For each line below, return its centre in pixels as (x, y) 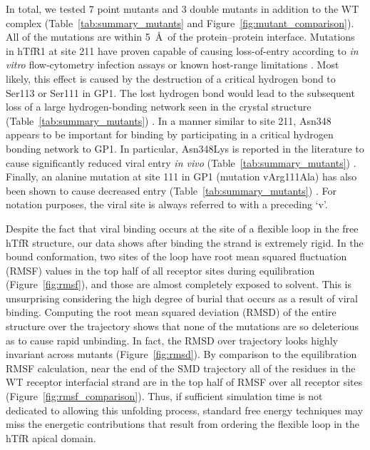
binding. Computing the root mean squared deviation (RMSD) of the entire (171, 312)
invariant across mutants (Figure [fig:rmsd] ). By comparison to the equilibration (181, 354)
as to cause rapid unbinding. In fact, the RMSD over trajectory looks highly (172, 340)
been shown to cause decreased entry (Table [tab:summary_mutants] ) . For (171, 190)
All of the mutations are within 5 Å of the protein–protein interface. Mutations (180, 37)
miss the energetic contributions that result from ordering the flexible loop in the (183, 424)
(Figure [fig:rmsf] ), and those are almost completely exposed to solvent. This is (179, 284)
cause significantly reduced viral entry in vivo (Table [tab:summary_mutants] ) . (181, 162)
